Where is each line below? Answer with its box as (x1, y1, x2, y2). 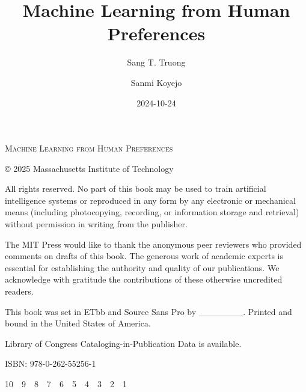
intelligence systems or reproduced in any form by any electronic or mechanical (5, 194, 296, 206)
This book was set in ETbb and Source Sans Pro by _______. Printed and (5, 305, 292, 317)
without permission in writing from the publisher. (5, 218, 188, 230)
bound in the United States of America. (5, 317, 151, 329)
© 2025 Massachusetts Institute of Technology (5, 162, 174, 174)
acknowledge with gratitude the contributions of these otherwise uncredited (5, 273, 283, 286)
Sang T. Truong (127, 56, 186, 69)
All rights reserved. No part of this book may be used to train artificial (5, 182, 266, 195)
